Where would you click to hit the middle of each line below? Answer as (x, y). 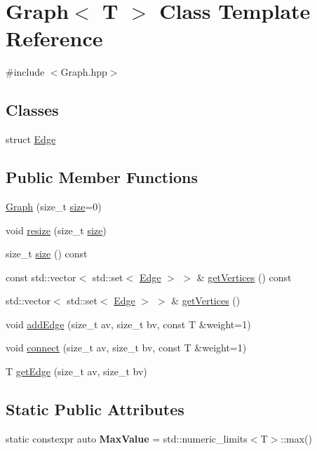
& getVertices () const (244, 277)
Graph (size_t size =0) (54, 206)
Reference (54, 38)
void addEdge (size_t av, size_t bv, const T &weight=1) (128, 324)
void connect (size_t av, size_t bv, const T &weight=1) (126, 348)
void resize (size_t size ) (56, 230)
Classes (32, 110)
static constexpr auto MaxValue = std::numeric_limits (127, 438)
